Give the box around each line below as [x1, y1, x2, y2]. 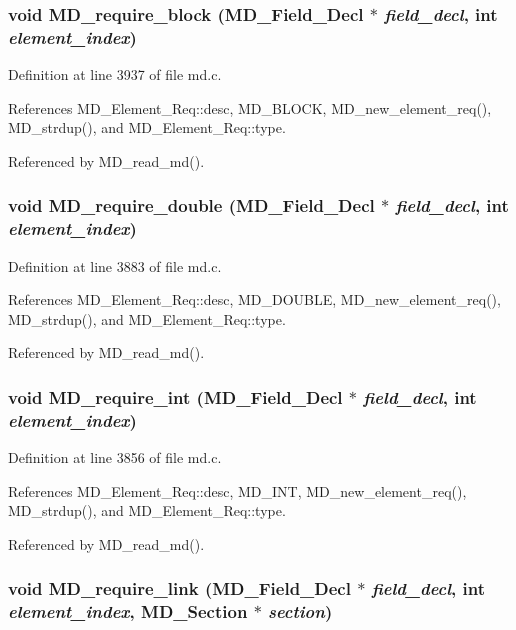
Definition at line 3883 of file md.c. [8, 255, 222, 276]
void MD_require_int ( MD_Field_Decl [8, 384, 343, 409]
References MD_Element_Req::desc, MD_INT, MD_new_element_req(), [8, 480, 467, 501]
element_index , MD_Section [8, 599, 248, 624]
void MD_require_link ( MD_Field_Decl [8, 576, 351, 601]
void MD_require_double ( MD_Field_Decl [8, 193, 375, 218]
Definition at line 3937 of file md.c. [8, 64, 222, 85]
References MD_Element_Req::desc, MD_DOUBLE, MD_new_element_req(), [8, 289, 501, 310]
